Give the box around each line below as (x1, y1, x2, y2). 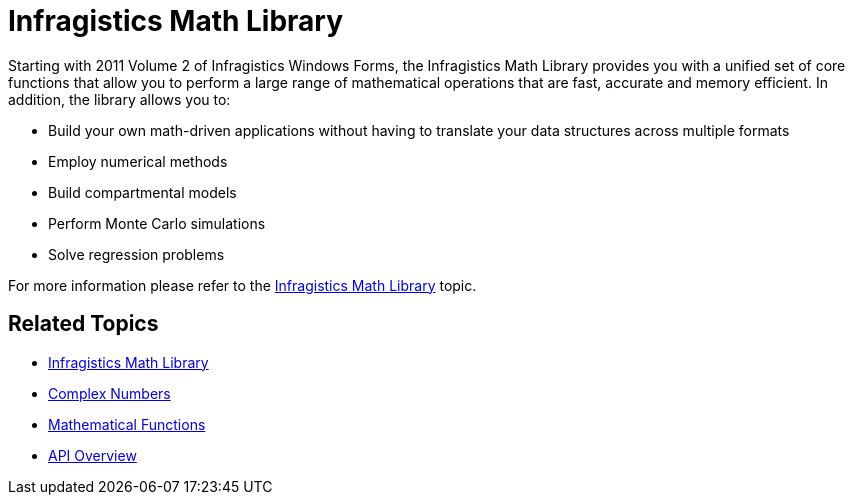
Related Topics (8, 311, 159, 337)
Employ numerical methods (48, 152, 228, 170)
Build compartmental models (48, 183, 237, 201)
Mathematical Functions (48, 415, 206, 433)
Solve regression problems (48, 245, 225, 263)
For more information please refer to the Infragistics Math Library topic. (8, 276, 477, 294)
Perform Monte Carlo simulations (48, 214, 266, 232)
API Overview (48, 446, 137, 464)
